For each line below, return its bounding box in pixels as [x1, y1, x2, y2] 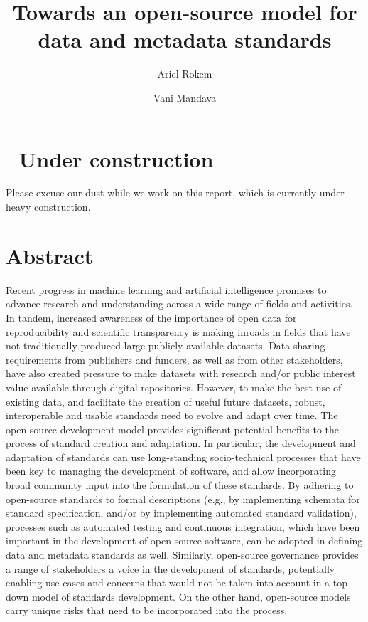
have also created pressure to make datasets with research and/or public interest [6, 366, 356, 381]
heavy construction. [6, 199, 91, 214]
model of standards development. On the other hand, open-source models [31, 589, 351, 603]
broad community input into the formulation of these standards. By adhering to [6, 478, 354, 492]
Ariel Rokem [157, 66, 212, 81]
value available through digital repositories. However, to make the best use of [6, 379, 342, 394]
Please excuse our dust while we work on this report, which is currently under [6, 185, 345, 200]
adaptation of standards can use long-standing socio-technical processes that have [6, 449, 361, 464]
